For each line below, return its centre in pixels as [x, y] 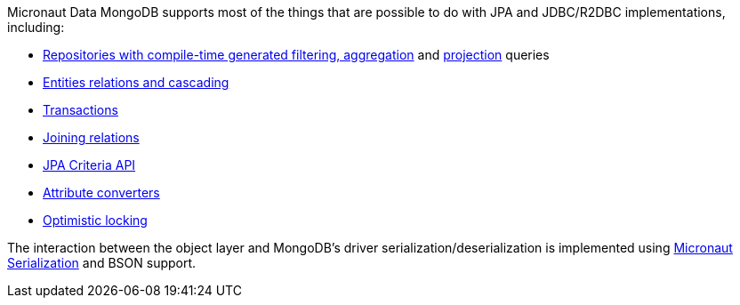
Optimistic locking [95, 220]
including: [36, 27]
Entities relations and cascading [136, 82]
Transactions [80, 110]
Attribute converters [101, 193]
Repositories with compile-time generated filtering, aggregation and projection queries [296, 55]
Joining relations [91, 137]
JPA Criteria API [89, 165]
